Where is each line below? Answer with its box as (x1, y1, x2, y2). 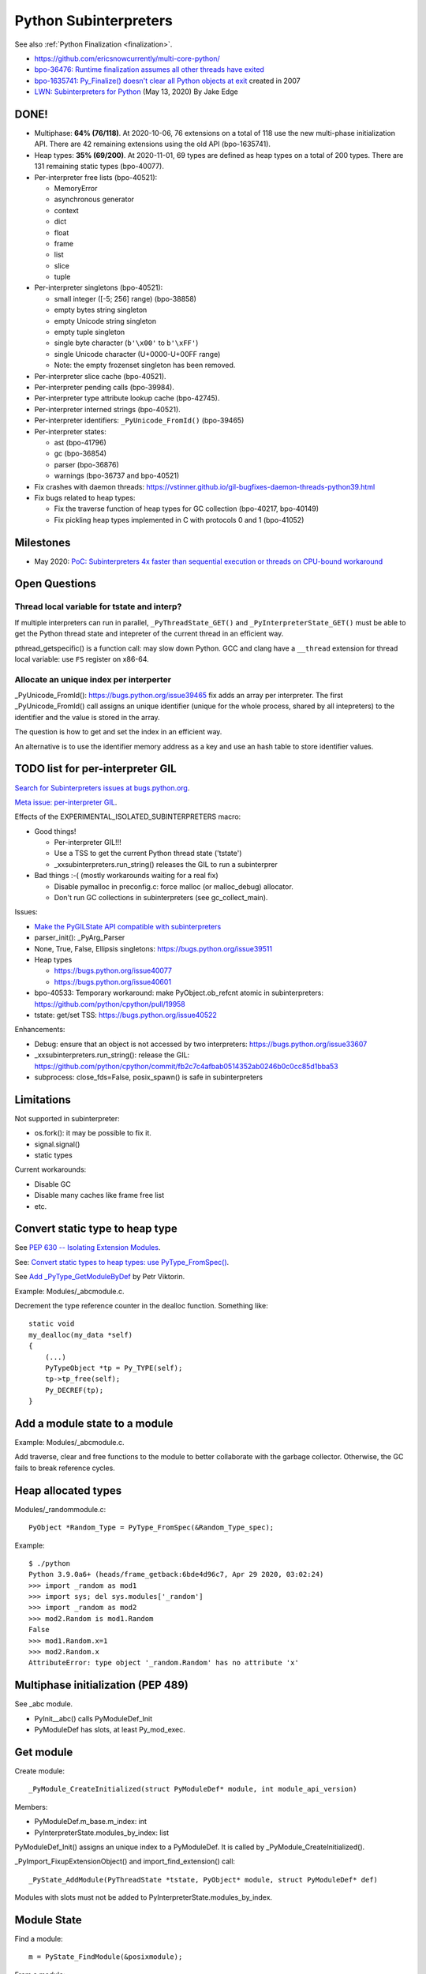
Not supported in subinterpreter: (14, 1113, 120, 1123)
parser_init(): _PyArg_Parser (34, 933, 125, 943)
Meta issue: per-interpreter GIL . (14, 797, 118, 807)
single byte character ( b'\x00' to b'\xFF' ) (54, 338, 199, 347)
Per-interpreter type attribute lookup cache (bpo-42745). (34, 393, 220, 403)
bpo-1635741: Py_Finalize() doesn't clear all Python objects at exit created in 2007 (34, 76, 301, 85)
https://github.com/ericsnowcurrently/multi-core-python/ (34, 54, 220, 63)
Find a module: (14, 1935, 63, 1944)
